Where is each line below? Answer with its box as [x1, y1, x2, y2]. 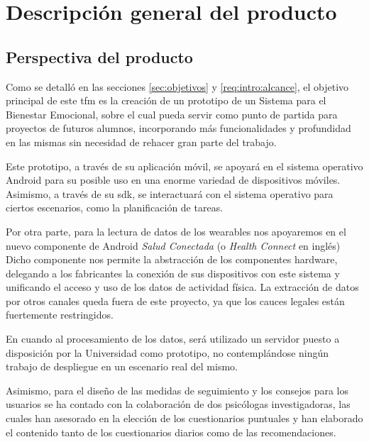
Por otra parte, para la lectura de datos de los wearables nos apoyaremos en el [6, 223, 346, 238]
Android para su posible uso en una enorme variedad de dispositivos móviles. [6, 172, 341, 187]
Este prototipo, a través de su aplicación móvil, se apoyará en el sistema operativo [6, 158, 363, 173]
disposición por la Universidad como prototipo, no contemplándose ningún [6, 345, 329, 360]
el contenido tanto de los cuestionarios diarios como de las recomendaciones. [6, 424, 336, 439]
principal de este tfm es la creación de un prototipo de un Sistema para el [6, 93, 326, 108]
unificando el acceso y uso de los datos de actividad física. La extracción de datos [6, 280, 359, 294]
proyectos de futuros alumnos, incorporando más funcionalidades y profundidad [6, 121, 351, 136]
